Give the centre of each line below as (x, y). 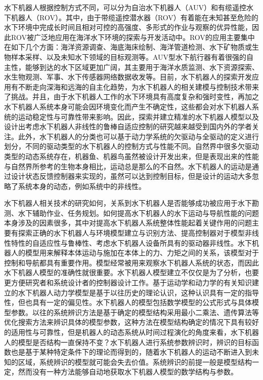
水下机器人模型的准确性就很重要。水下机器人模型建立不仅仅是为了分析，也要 (131, 272)
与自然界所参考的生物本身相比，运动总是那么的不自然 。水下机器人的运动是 (128, 166)
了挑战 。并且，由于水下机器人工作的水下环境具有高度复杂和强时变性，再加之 (131, 97)
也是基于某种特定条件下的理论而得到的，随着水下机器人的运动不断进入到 (131, 352)
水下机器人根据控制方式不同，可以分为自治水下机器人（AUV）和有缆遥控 (125, 7)
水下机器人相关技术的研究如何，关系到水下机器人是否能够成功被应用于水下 (128, 203)
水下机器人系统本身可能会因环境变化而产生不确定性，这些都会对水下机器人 (128, 106)
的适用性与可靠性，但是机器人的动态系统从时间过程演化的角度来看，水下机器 (131, 332)
